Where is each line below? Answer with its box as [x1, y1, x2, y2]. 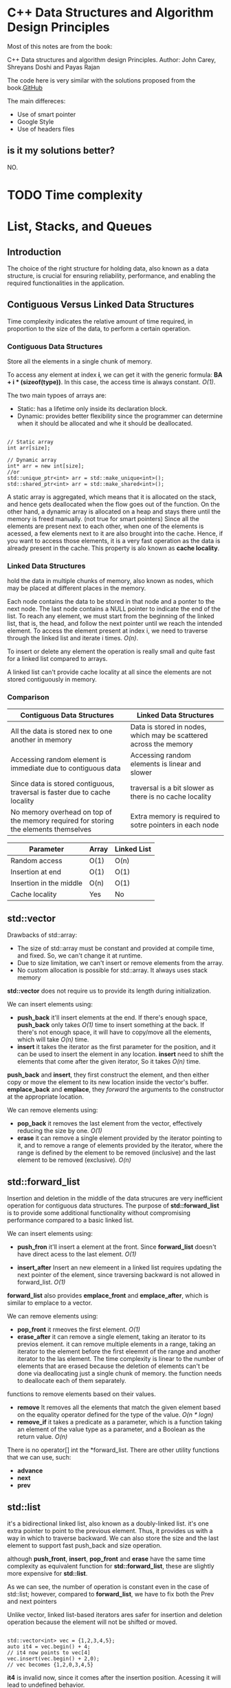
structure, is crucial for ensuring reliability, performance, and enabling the [7, 271, 216, 279]
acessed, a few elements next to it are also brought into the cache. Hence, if [7, 529, 223, 538]
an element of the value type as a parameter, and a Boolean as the [16, 1425, 206, 1433]
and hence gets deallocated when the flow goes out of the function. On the [7, 500, 220, 509]
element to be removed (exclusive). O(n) [16, 1156, 132, 1164]
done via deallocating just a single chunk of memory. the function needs [16, 1369, 222, 1378]
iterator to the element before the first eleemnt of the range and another [16, 1347, 221, 1355]
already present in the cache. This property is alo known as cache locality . [7, 544, 220, 552]
